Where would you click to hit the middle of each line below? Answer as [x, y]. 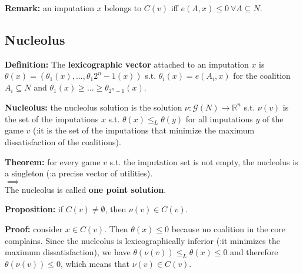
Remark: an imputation [50, 8]
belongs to [123, 8]
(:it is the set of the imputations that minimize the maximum [144, 130]
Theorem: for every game [53, 161]
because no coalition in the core [229, 228]
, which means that [95, 263]
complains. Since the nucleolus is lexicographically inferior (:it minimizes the [142, 240]
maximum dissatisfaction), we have [68, 252]
